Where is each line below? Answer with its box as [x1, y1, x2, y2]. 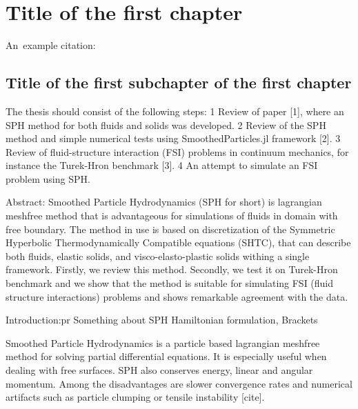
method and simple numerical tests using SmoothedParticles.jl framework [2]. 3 [6, 131, 341, 146]
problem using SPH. [6, 171, 90, 186]
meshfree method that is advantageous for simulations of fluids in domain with [6, 208, 338, 223]
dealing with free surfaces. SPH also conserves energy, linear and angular [6, 363, 313, 377]
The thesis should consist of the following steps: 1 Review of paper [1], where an [6, 103, 344, 118]
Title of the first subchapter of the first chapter [6, 72, 352, 93]
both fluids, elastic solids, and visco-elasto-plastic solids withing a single [6, 248, 310, 263]
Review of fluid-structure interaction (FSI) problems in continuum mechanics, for [6, 144, 349, 159]
